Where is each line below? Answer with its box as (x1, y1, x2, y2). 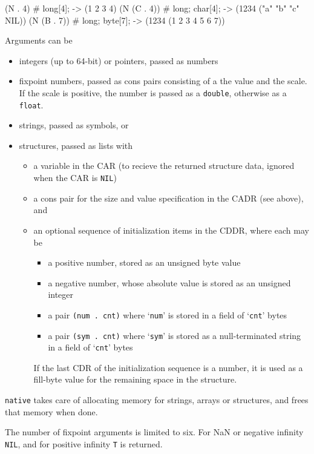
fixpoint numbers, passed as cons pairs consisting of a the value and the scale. (19, 74, 307, 87)
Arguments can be (5, 34, 73, 47)
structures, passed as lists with (19, 139, 133, 151)
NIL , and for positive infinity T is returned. (5, 437, 163, 450)
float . (19, 98, 44, 111)
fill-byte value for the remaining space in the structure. (33, 373, 237, 386)
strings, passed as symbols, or (19, 119, 129, 131)
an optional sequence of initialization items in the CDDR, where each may (33, 223, 309, 236)
